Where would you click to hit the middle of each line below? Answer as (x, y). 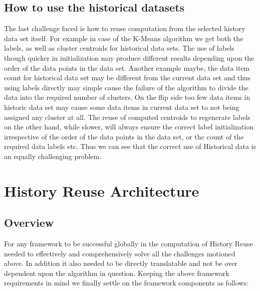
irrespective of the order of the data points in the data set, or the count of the (124, 136)
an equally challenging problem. (53, 156)
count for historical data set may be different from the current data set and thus (127, 78)
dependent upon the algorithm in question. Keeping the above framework (117, 273)
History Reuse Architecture (102, 190)
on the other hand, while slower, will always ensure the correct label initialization (129, 127)
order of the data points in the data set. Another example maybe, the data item (127, 67)
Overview (29, 223)
